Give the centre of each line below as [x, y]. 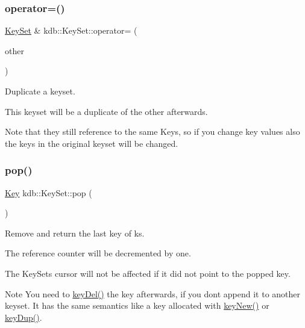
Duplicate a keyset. [40, 91]
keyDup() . [24, 317]
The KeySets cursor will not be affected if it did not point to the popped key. [148, 273]
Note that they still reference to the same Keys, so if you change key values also [152, 132]
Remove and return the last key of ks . [75, 233]
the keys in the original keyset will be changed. [92, 143]
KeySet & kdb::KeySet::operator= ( [71, 30]
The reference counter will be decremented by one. [98, 253]
